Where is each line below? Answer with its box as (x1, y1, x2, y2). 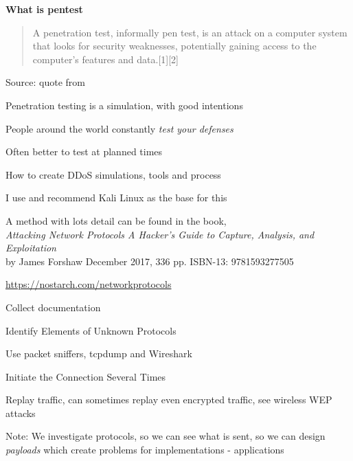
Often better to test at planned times (5, 144, 163, 159)
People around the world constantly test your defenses (5, 121, 234, 135)
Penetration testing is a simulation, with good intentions (5, 98, 243, 112)
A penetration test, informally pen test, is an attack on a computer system (32, 25, 348, 39)
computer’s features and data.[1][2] (32, 52, 179, 66)
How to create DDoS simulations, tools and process (5, 167, 221, 181)
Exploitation (5, 240, 56, 255)
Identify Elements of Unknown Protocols (5, 323, 176, 337)
